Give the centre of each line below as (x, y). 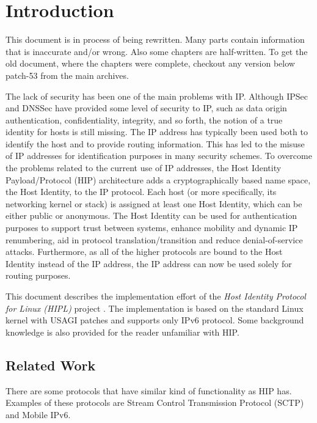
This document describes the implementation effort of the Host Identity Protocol (156, 296)
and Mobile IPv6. (38, 414)
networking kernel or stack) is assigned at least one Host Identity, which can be (154, 203)
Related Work (51, 365)
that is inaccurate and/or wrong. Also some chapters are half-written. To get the (157, 51)
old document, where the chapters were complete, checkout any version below (150, 63)
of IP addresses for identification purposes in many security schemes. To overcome (159, 156)
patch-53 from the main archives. (67, 75)
